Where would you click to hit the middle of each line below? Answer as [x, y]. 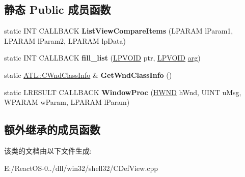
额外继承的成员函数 [52, 129]
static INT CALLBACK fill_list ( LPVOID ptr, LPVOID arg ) [102, 58]
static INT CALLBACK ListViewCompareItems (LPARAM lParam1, [119, 31]
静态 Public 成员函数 [58, 9]
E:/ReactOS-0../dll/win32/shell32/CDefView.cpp [81, 168]
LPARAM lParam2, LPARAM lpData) [65, 40]
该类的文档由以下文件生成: [48, 150]
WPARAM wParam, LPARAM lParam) [67, 102]
